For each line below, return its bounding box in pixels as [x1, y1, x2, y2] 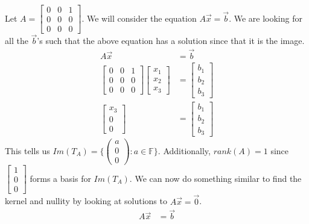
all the [5, 34, 28, 47]
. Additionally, [158, 144, 211, 157]
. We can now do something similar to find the [129, 172, 302, 184]
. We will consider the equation [81, 11, 197, 24]
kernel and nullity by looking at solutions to [5, 194, 167, 207]
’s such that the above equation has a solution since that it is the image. [37, 34, 305, 47]
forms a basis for [30, 172, 91, 184]
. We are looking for [229, 11, 302, 24]
